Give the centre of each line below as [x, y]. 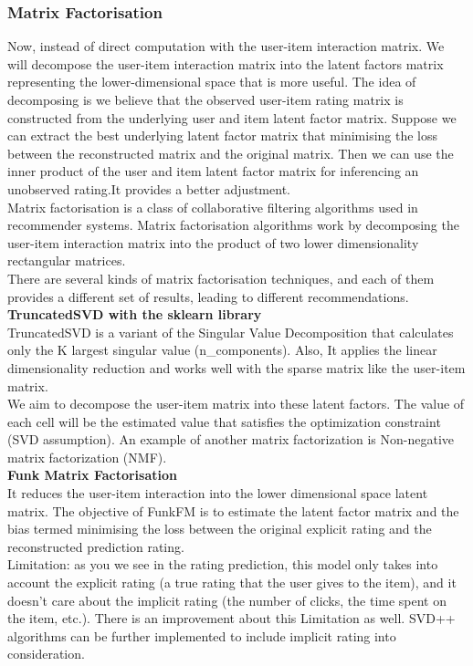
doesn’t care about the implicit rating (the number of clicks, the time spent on [227, 600]
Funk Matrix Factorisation [92, 475]
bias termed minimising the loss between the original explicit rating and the [220, 529]
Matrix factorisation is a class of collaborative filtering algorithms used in [213, 207]
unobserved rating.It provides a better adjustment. [149, 188]
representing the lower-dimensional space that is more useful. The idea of [212, 82]
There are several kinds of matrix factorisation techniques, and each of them [221, 278]
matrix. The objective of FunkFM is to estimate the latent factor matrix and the [233, 510]
